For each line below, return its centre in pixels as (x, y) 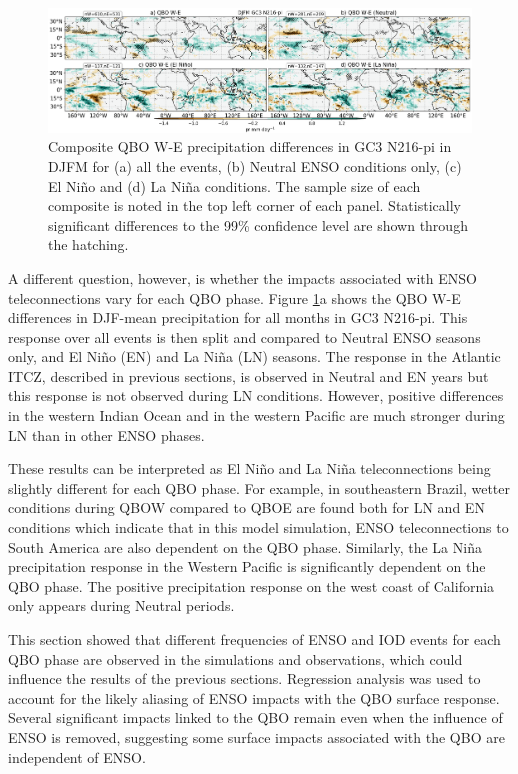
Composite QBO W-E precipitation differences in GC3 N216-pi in (250, 146)
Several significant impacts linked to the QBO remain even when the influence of (255, 717)
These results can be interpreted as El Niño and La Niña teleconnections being (249, 468)
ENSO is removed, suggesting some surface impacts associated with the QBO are (256, 736)
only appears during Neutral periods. (121, 605)
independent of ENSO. (77, 756)
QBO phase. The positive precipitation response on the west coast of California (251, 585)
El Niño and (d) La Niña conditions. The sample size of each (234, 185)
